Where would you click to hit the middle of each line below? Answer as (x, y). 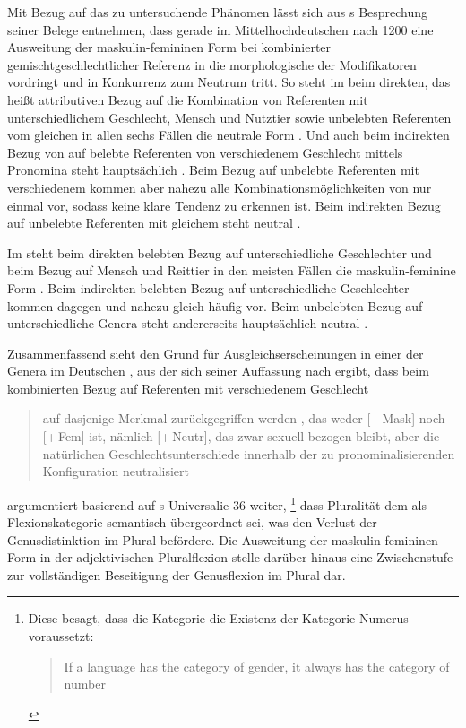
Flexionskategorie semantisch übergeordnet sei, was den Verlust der (192, 522)
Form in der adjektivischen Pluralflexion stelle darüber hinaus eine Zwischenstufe (230, 557)
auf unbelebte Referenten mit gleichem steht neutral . (154, 223)
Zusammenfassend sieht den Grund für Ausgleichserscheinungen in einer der (216, 353)
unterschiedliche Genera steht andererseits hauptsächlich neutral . (188, 323)
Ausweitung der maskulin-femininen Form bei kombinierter (169, 47)
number (85, 684)
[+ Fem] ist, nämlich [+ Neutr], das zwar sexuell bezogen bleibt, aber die (241, 436)
